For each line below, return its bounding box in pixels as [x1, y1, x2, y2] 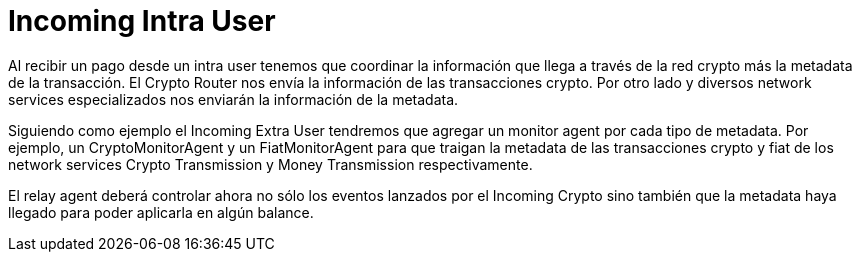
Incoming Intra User [8, 4, 276, 38]
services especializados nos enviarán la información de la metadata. [8, 90, 459, 108]
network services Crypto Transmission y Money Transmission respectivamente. [8, 155, 533, 173]
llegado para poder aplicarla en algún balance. [8, 203, 314, 221]
